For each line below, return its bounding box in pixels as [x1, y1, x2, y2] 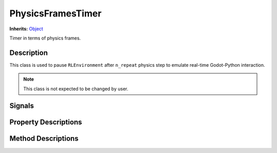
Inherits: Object [9, 26, 44, 32]
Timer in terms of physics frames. [9, 35, 81, 41]
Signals [9, 102, 34, 110]
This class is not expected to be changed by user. [23, 85, 128, 92]
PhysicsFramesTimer [9, 8, 102, 19]
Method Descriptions [9, 134, 79, 143]
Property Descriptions [9, 118, 82, 127]
